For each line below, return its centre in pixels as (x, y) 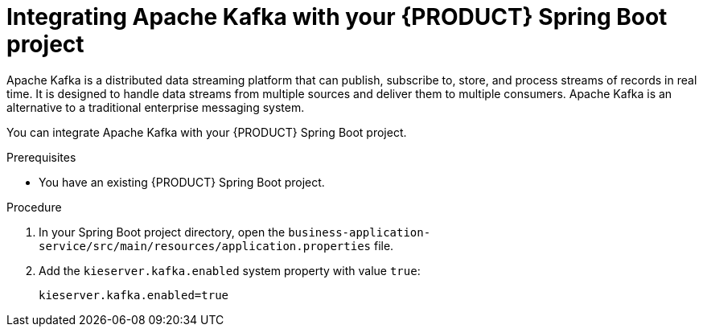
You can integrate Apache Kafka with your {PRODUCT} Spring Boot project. (207, 132)
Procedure (34, 207)
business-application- (360, 232)
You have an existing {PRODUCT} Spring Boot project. (182, 182)
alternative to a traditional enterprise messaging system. (156, 107)
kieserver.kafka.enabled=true (134, 295)
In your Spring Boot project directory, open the (162, 232)
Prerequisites (41, 157)
